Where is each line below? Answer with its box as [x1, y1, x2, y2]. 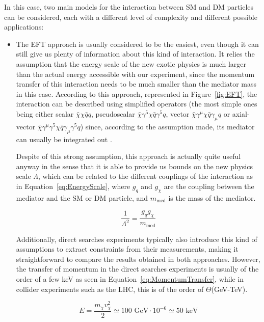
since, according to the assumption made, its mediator [85, 121, 255, 131]
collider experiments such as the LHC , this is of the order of [16, 283, 204, 294]
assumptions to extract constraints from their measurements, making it [16, 244, 239, 254]
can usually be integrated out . [16, 133, 112, 144]
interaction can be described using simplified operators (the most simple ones [16, 98, 257, 109]
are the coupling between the [164, 180, 254, 191]
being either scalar [16, 108, 74, 119]
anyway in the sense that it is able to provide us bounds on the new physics [16, 160, 253, 171]
